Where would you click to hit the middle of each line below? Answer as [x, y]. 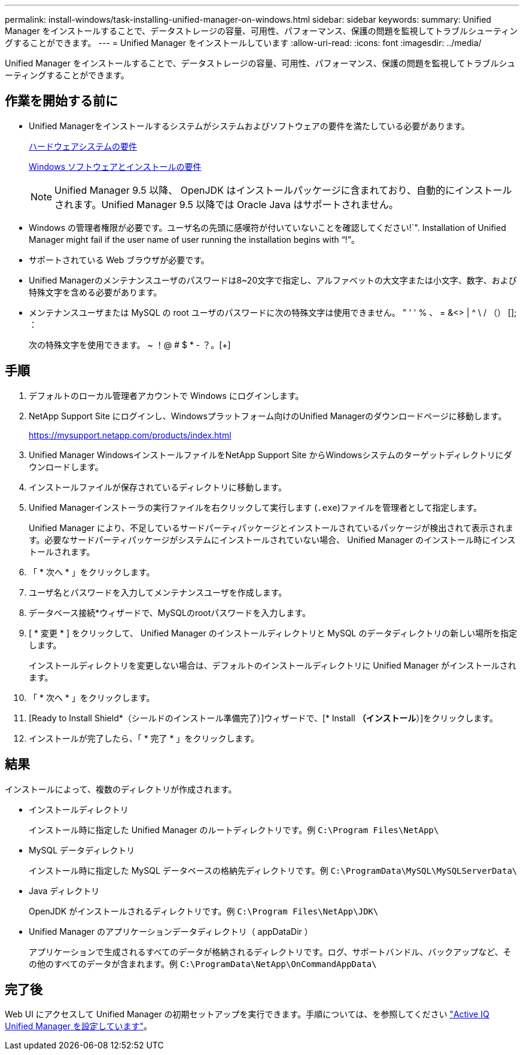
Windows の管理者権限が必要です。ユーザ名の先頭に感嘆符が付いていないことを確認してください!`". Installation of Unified [267, 227]
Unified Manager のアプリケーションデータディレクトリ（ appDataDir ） [171, 931]
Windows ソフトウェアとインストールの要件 [115, 166]
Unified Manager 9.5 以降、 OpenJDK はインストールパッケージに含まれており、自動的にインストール [283, 190]
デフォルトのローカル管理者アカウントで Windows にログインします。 [166, 395]
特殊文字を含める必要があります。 [95, 292]
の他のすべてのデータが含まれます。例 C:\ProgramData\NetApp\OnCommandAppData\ [203, 963]
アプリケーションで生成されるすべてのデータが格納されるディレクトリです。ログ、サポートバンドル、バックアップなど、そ [270, 952]
